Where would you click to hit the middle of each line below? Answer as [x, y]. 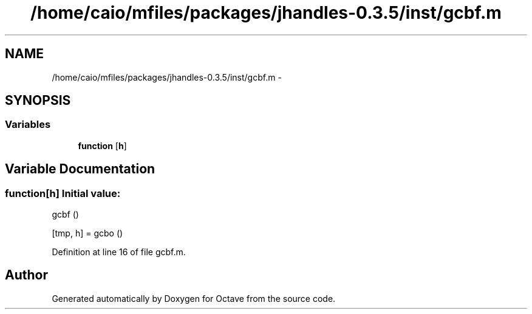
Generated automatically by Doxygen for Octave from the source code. [194, 298]
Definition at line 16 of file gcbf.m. [119, 252]
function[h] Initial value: [63, 193]
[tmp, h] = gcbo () [87, 233]
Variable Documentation [80, 169]
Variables [28, 125]
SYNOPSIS [38, 101]
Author [26, 275]
